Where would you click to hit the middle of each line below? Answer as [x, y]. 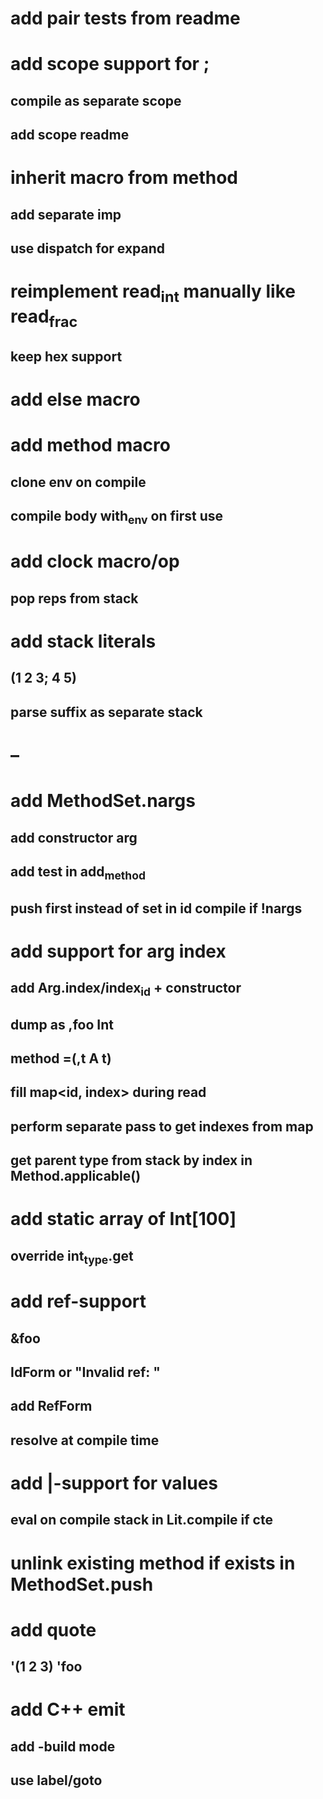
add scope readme [70, 135]
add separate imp [66, 214]
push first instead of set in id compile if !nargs [156, 908]
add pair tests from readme [125, 18]
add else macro [75, 399]
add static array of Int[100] [123, 1219]
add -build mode [63, 1746]
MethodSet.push [82, 1584]
